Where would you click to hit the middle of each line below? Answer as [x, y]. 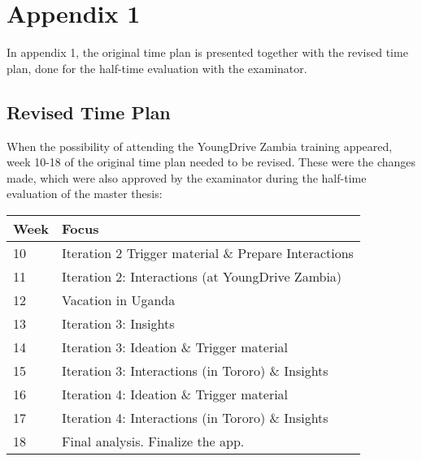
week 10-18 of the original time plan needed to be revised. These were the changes [211, 162]
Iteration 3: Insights [118, 323]
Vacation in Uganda [119, 299]
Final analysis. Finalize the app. [153, 441]
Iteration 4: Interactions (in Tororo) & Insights [195, 417]
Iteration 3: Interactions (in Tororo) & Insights [195, 370]
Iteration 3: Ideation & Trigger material [175, 347]
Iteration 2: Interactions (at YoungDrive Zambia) [202, 276]
